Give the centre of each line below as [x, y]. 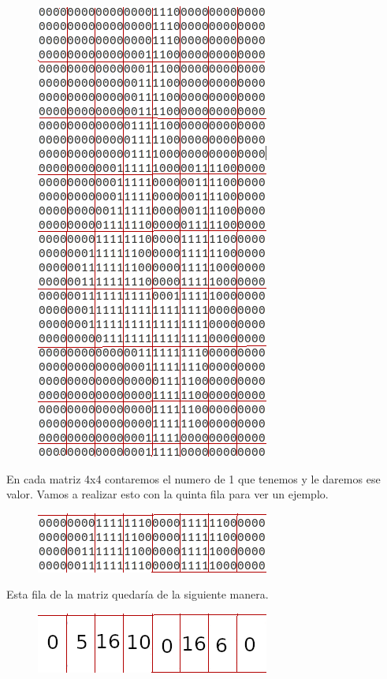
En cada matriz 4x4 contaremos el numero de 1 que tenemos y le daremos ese [193, 478]
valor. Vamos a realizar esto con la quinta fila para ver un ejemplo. [167, 494]
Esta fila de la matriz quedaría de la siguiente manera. [138, 594]
